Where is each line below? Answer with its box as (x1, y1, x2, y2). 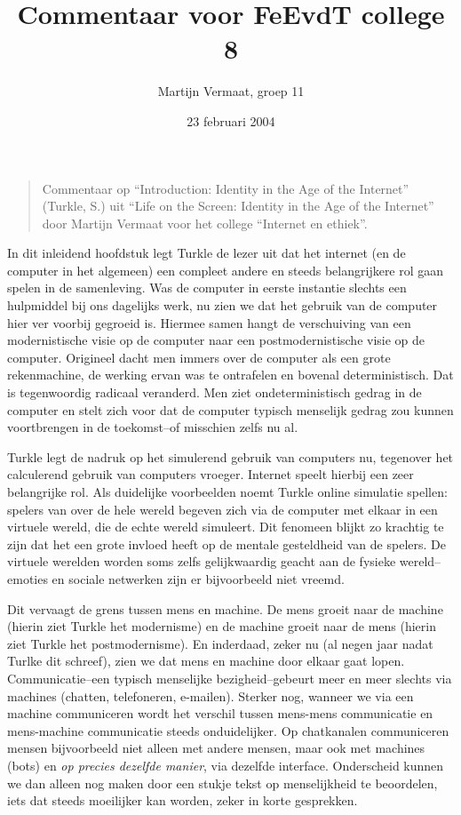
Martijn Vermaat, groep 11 (157, 82, 305, 100)
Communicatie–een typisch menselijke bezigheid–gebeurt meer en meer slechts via (7, 668, 452, 687)
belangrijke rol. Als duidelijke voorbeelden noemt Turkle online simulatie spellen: (7, 483, 448, 500)
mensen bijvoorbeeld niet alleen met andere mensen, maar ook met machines (7, 739, 425, 757)
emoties (7, 569, 48, 587)
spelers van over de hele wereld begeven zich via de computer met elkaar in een (7, 499, 438, 518)
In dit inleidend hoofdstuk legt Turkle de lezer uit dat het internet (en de (7, 244, 406, 262)
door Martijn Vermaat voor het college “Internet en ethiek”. (42, 213, 368, 232)
